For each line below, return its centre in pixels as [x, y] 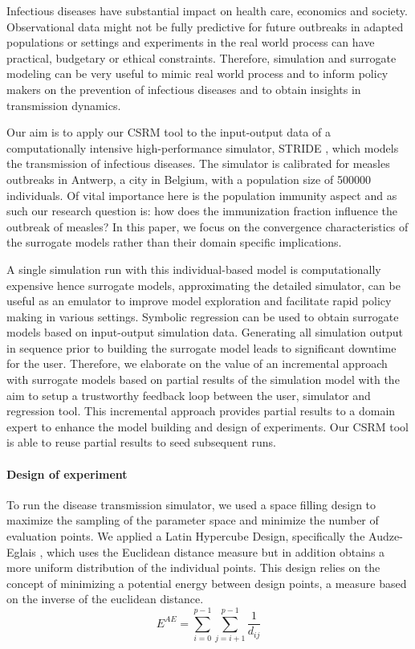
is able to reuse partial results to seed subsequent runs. [141, 442]
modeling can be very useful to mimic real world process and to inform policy [197, 73]
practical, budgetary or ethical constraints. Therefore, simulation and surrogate [201, 57]
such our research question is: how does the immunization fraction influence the [202, 211]
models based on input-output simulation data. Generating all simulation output [205, 332]
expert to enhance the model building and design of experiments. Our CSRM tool [208, 426]
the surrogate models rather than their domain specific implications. [174, 242]
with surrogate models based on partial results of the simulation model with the [203, 380]
